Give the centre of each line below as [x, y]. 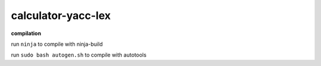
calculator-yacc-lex [61, 15]
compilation [26, 33]
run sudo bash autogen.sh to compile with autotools [79, 55]
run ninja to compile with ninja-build [57, 44]
